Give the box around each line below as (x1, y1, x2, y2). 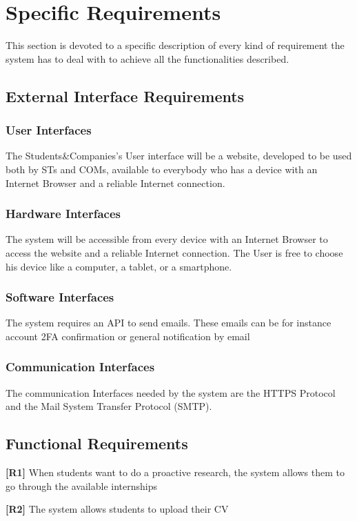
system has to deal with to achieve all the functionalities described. (6, 51, 289, 66)
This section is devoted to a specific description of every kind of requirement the (6, 38, 345, 52)
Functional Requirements (6, 433, 188, 454)
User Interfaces (6, 121, 92, 139)
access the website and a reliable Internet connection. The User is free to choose (6, 245, 343, 259)
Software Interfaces (6, 288, 114, 306)
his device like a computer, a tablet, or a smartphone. (6, 259, 232, 273)
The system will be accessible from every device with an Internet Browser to (6, 232, 328, 246)
